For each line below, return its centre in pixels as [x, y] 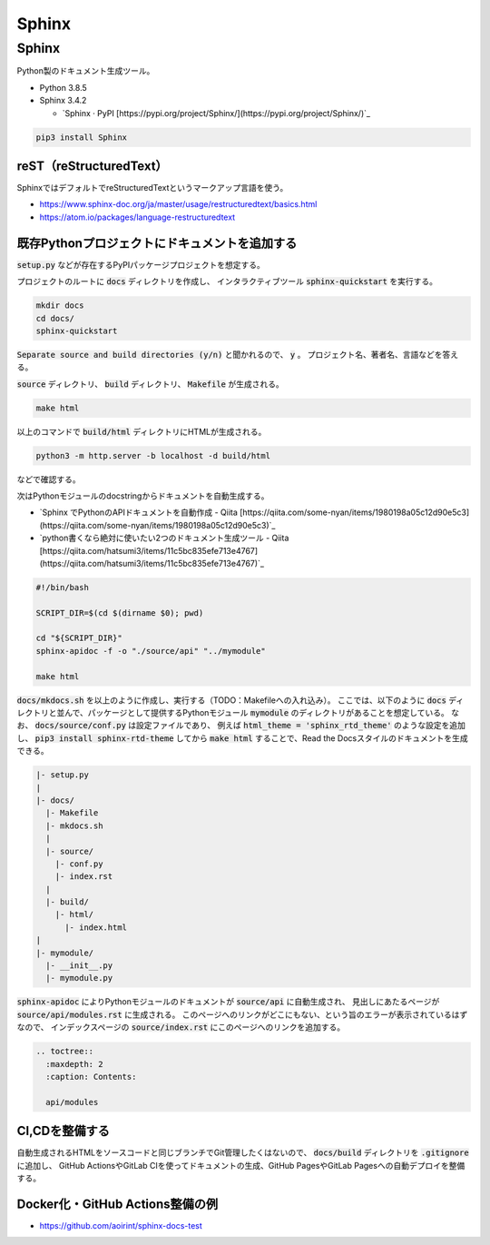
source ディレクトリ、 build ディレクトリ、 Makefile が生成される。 [151, 384]
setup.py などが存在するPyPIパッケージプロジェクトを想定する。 [141, 264]
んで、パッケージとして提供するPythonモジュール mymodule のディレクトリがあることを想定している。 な [262, 713]
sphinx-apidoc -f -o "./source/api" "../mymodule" [151, 651]
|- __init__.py [79, 966]
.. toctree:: [65, 1052]
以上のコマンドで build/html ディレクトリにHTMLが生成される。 [142, 431]
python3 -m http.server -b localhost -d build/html [153, 455]
